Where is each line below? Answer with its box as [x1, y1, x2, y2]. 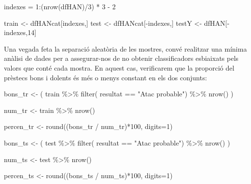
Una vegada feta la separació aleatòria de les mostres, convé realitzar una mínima [4, 43, 247, 54]
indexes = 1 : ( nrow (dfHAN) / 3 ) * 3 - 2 [4, 1, 116, 11]
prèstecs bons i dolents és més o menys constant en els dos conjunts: [4, 72, 207, 82]
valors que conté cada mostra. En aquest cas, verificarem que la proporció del [4, 62, 234, 73]
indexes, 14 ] [4, 27, 36, 37]
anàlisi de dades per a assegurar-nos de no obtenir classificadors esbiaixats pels [4, 53, 239, 63]
